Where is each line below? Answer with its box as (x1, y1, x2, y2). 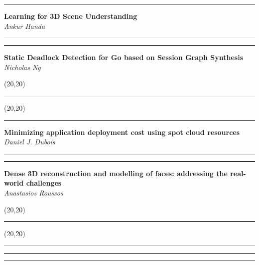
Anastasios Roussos (4, 187, 63, 198)
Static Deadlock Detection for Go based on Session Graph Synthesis (4, 52, 244, 63)
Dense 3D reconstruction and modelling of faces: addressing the (4, 168, 228, 178)
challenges (26, 178, 62, 188)
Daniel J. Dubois (4, 136, 55, 147)
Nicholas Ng (4, 62, 41, 72)
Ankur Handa (4, 20, 45, 31)
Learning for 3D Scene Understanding (4, 11, 137, 21)
